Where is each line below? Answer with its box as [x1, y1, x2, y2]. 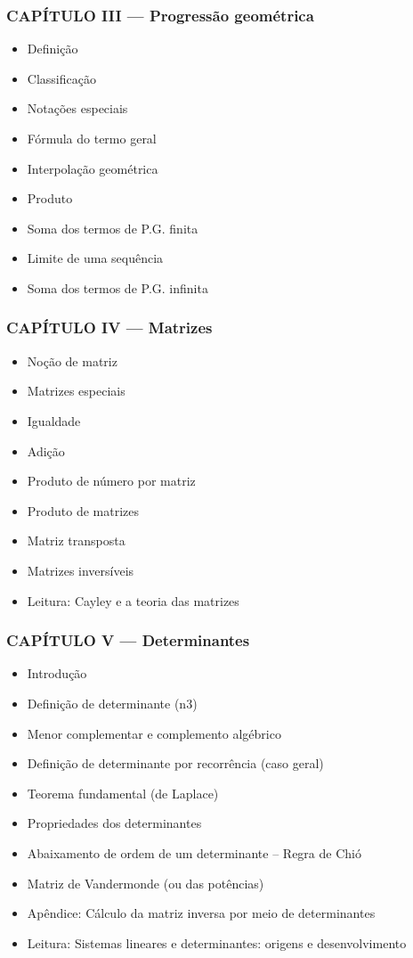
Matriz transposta [27, 531, 126, 550]
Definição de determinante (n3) [27, 693, 198, 712]
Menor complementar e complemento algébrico [27, 724, 281, 742]
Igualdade [27, 411, 81, 430]
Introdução [27, 664, 87, 683]
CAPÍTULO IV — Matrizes [6, 316, 213, 339]
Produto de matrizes [27, 501, 139, 520]
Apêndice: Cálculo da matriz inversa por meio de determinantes [27, 904, 376, 922]
